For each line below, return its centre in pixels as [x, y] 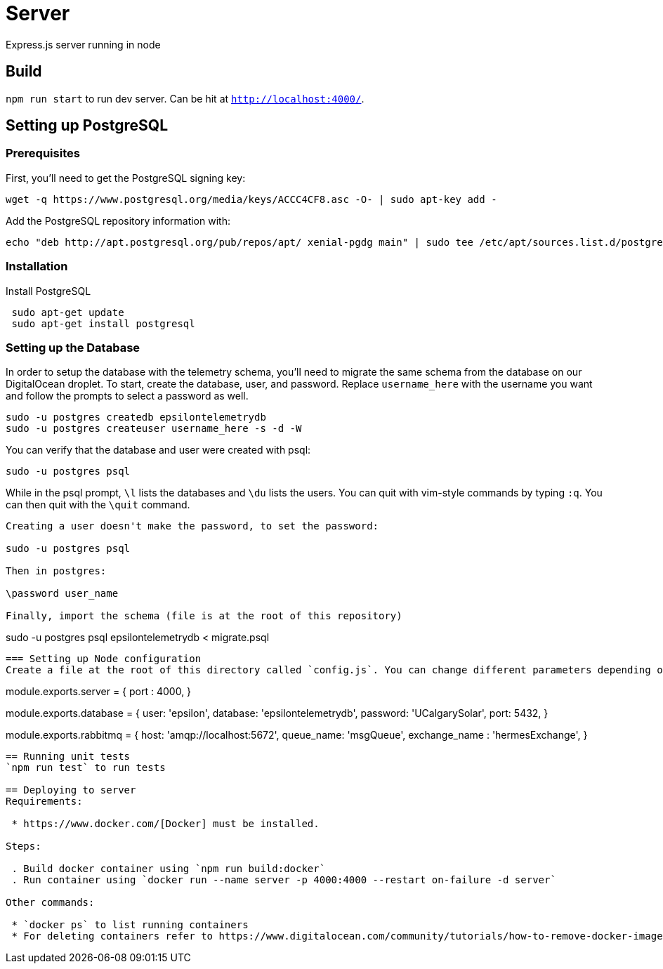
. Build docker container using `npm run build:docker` [169, 869]
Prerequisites [43, 153]
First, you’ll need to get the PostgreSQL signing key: [126, 178]
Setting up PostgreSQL [87, 126]
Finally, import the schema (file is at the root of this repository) [204, 616]
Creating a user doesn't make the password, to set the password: [192, 526]
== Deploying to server [71, 790]
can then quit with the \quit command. [98, 505]
